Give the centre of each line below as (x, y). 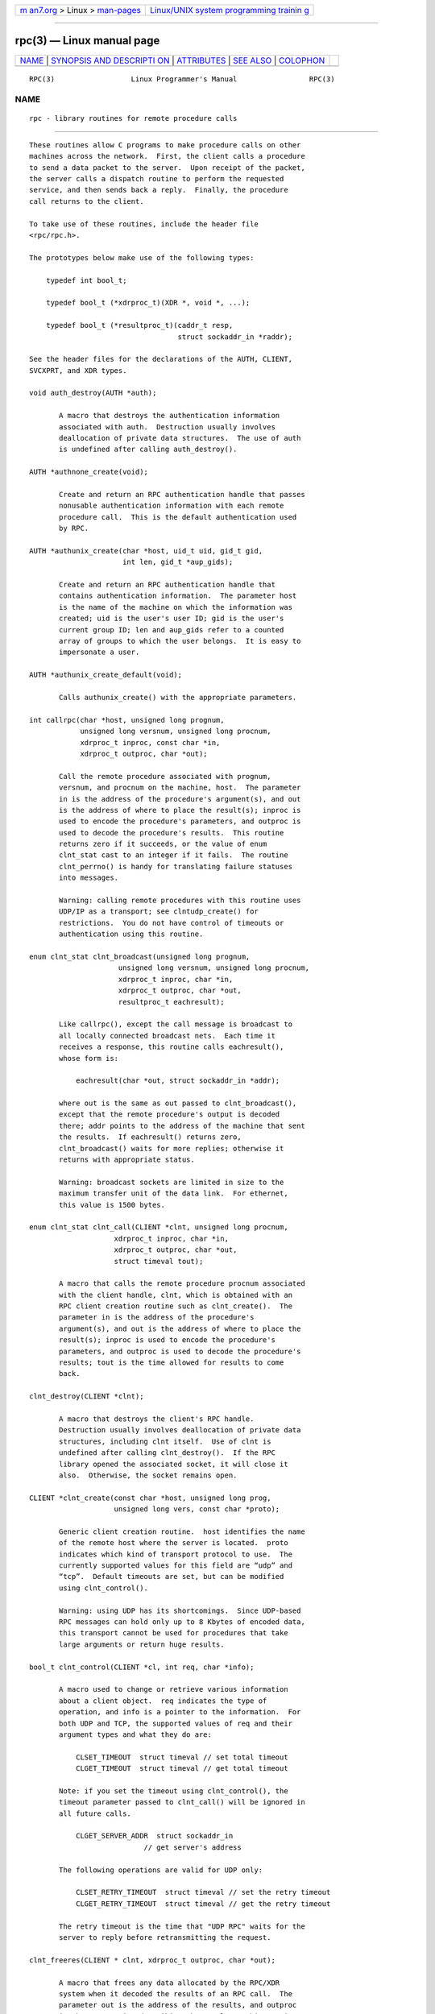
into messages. (89, 878)
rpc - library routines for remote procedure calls (133, 118)
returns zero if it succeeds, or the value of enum (163, 844)
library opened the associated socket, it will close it (174, 1464)
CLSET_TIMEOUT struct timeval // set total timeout (182, 1757)
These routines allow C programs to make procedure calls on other (165, 145)
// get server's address (193, 1847)
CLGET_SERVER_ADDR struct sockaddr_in (154, 1836)
